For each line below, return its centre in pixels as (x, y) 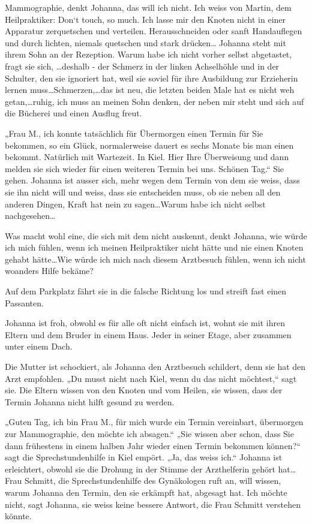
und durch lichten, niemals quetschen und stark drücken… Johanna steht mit (145, 42)
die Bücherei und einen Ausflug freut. (73, 113)
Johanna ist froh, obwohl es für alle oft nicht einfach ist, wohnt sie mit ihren (145, 323)
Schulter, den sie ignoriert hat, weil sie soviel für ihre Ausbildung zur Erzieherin (151, 78)
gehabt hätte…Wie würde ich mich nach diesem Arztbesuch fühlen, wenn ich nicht (155, 259)
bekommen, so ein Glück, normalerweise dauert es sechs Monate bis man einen (149, 145)
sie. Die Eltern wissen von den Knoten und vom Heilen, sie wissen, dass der (144, 390)
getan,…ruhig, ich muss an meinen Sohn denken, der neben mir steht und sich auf (154, 101)
